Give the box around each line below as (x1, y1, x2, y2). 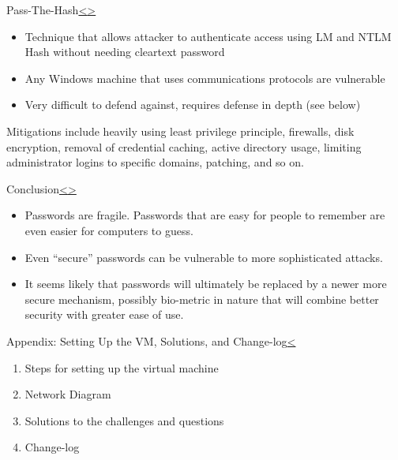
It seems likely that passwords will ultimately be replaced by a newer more (24, 275, 387, 292)
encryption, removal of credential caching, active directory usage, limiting (6, 138, 362, 155)
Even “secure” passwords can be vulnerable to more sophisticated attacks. (24, 249, 383, 265)
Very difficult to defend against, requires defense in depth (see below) (24, 96, 361, 113)
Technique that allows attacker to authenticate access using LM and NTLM (24, 28, 392, 44)
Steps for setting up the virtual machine (24, 359, 219, 376)
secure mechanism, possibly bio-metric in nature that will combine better (24, 290, 379, 307)
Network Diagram (24, 386, 111, 402)
